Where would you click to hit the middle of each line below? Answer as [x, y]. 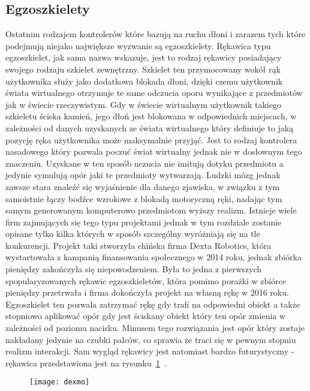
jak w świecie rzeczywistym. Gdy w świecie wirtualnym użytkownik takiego [144, 104]
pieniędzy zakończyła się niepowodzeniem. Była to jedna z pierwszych [134, 269]
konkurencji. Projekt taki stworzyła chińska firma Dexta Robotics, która [139, 245]
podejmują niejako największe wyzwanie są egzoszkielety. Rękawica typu [138, 45]
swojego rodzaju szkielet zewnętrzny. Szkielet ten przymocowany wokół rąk [143, 69]
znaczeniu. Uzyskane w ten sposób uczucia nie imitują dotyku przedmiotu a [145, 163]
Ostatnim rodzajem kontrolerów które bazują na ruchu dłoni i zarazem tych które [156, 34]
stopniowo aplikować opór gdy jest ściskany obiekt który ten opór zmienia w [146, 316]
